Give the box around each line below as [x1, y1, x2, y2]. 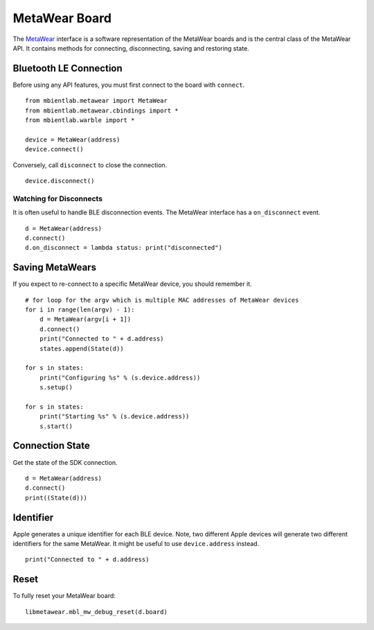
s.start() [39, 422, 73, 430]
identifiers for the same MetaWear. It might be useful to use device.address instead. [12, 540, 260, 548]
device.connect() [25, 146, 84, 153]
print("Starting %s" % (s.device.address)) [39, 413, 190, 420]
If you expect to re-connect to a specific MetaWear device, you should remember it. [12, 280, 252, 288]
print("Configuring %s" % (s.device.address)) [39, 373, 201, 382]
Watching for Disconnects [12, 194, 103, 203]
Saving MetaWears [12, 262, 97, 273]
